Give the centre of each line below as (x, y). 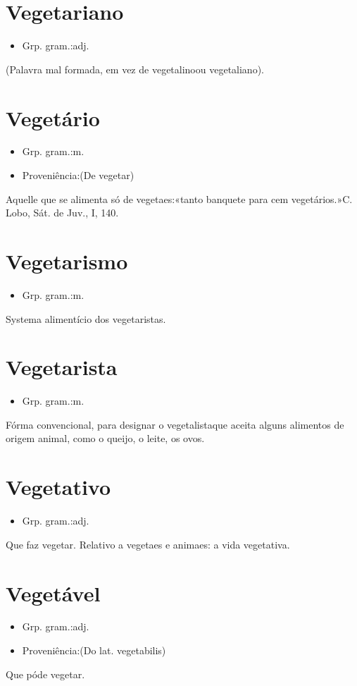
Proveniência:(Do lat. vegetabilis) (94, 650)
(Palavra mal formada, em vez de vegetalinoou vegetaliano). (135, 69)
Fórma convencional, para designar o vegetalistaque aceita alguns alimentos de (175, 424)
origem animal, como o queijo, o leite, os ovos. (105, 438)
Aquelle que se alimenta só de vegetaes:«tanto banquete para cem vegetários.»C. (179, 198)
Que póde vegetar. (45, 674)
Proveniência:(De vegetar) (78, 175)
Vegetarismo (67, 261)
